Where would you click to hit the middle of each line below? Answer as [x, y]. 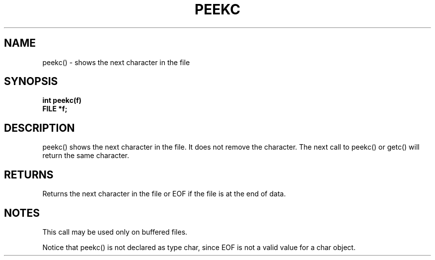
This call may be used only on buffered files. [115, 232]
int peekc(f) [62, 100]
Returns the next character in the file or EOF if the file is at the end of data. [164, 194]
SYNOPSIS [31, 82]
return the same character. [86, 156]
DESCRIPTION [39, 128]
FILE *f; [55, 109]
